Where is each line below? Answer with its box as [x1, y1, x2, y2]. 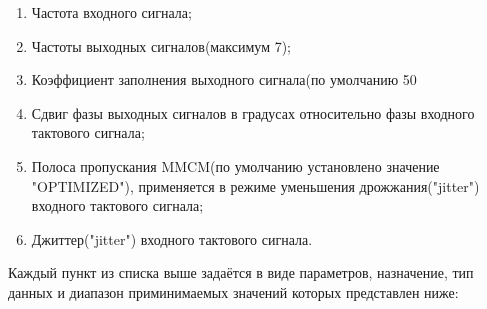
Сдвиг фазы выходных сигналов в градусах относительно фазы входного [31, 102, 475, 123]
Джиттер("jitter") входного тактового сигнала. [31, 228, 313, 249]
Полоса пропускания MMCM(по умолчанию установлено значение [31, 155, 440, 176]
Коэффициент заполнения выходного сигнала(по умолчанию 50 [31, 69, 417, 90]
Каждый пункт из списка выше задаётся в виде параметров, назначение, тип [8, 262, 474, 283]
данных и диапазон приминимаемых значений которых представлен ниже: [8, 281, 459, 302]
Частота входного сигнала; [31, 2, 192, 22]
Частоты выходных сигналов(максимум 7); [31, 35, 292, 56]
